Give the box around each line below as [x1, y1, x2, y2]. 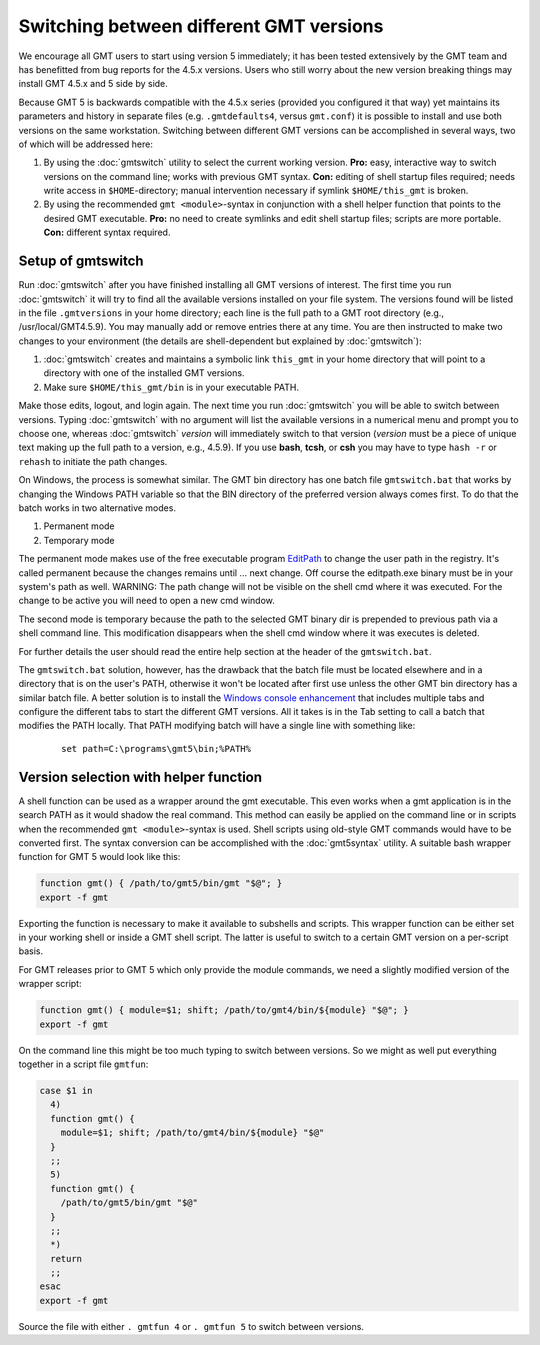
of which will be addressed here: [18, 138, 154, 150]
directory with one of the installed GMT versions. [43, 367, 245, 379]
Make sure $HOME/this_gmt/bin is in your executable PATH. [43, 381, 300, 393]
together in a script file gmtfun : [18, 1058, 149, 1070]
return [50, 1253, 83, 1264]
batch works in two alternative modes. [18, 502, 177, 514]
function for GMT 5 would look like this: [18, 851, 181, 863]
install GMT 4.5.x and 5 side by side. [18, 78, 169, 90]
